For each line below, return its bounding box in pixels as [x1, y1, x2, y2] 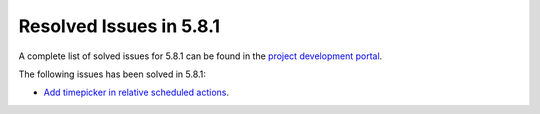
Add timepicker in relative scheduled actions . [43, 86, 230, 99]
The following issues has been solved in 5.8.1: [18, 68, 207, 80]
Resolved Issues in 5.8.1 [18, 15, 220, 37]
